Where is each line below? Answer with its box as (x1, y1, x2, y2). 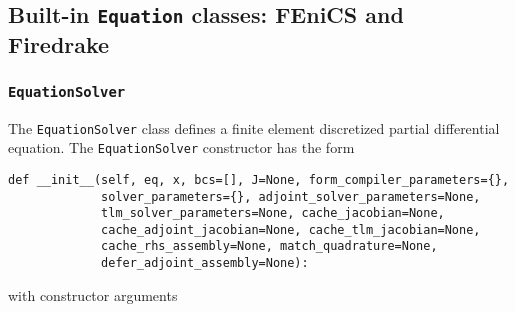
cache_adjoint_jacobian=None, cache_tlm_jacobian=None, (101, 222, 481, 237)
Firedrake (8, 29, 110, 60)
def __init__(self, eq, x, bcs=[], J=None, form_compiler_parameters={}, (8, 172, 510, 187)
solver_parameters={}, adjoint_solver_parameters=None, (101, 189, 481, 204)
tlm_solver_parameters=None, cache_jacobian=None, (101, 206, 445, 221)
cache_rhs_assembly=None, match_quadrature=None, (101, 239, 438, 254)
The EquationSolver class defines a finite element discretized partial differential (8, 117, 500, 138)
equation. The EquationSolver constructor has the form (8, 137, 355, 158)
